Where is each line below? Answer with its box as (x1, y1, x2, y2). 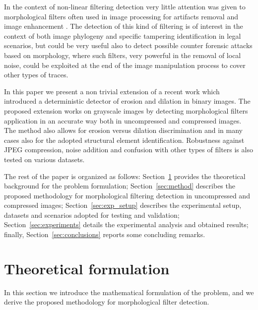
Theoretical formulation (4, 258, 170, 278)
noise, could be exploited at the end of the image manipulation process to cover (4, 60, 246, 70)
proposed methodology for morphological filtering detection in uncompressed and (4, 190, 250, 200)
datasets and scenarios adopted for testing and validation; (4, 209, 180, 220)
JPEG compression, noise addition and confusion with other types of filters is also (4, 144, 253, 155)
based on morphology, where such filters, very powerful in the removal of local (4, 50, 241, 60)
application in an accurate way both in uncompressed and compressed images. (4, 115, 242, 125)
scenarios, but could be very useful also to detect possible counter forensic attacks (4, 40, 253, 51)
